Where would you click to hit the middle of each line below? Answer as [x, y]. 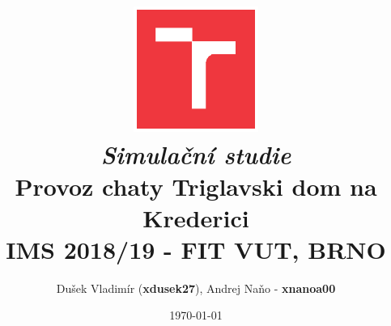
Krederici [196, 217]
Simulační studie [196, 155]
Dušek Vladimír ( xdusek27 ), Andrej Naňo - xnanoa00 [196, 288]
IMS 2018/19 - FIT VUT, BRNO [196, 249]
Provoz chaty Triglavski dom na [196, 186]
